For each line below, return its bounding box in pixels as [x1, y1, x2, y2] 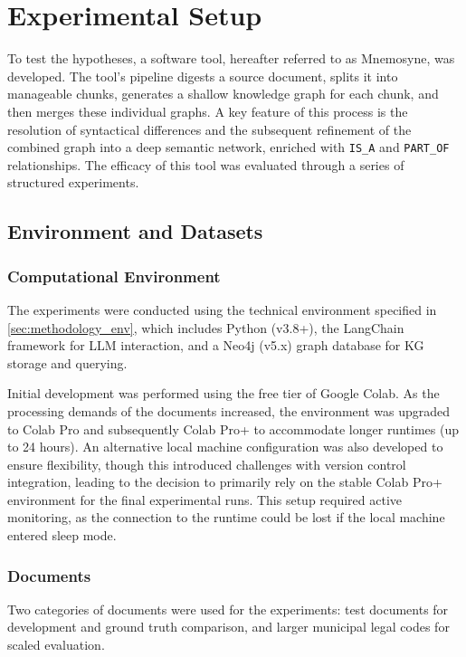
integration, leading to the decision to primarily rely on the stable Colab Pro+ [7, 472, 442, 491]
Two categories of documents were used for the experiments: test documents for [7, 599, 449, 618]
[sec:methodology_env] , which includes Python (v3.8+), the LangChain [7, 318, 404, 337]
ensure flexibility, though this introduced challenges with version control [7, 454, 406, 473]
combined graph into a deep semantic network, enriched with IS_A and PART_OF [7, 138, 450, 157]
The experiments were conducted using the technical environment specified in [7, 300, 437, 319]
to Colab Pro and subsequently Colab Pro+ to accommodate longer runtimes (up [7, 419, 459, 438]
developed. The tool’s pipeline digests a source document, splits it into [7, 66, 398, 85]
